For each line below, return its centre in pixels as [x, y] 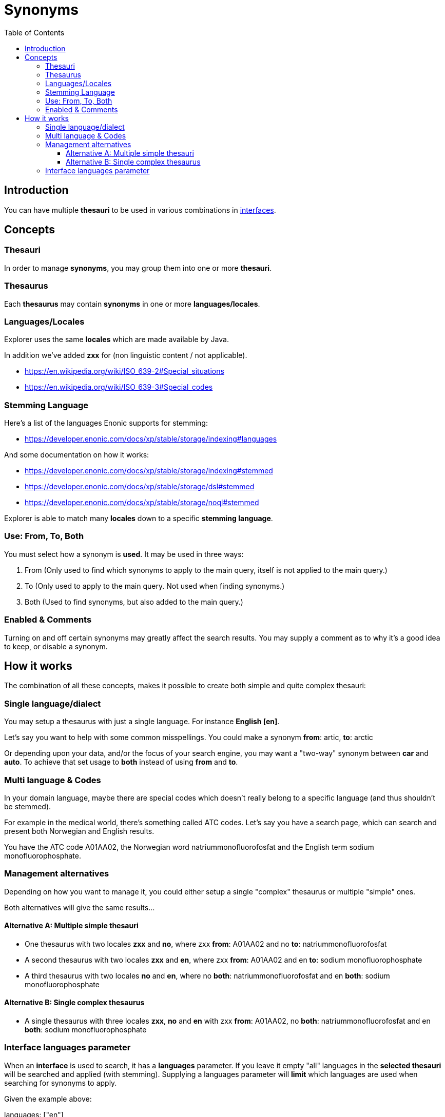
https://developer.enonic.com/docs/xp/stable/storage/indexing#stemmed [149, 471]
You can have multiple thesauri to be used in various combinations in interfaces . [140, 210]
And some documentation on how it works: [77, 455]
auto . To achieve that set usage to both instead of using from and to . [121, 762]
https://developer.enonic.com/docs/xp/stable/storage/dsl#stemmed [140, 487]
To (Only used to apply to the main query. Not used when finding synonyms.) [155, 586]
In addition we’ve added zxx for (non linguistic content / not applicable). [126, 355]
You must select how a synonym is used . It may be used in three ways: [124, 554]
